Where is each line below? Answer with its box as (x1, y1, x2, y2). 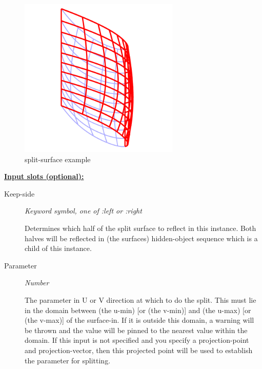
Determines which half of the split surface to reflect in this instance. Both (25, 222, 256, 233)
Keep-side (4, 188, 35, 199)
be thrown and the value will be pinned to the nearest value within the (25, 324, 248, 335)
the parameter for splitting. (25, 355, 111, 365)
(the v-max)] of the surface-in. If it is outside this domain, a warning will (25, 315, 254, 325)
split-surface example (25, 153, 91, 164)
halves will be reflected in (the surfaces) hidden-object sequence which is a (25, 232, 258, 243)
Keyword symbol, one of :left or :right (25, 205, 142, 216)
